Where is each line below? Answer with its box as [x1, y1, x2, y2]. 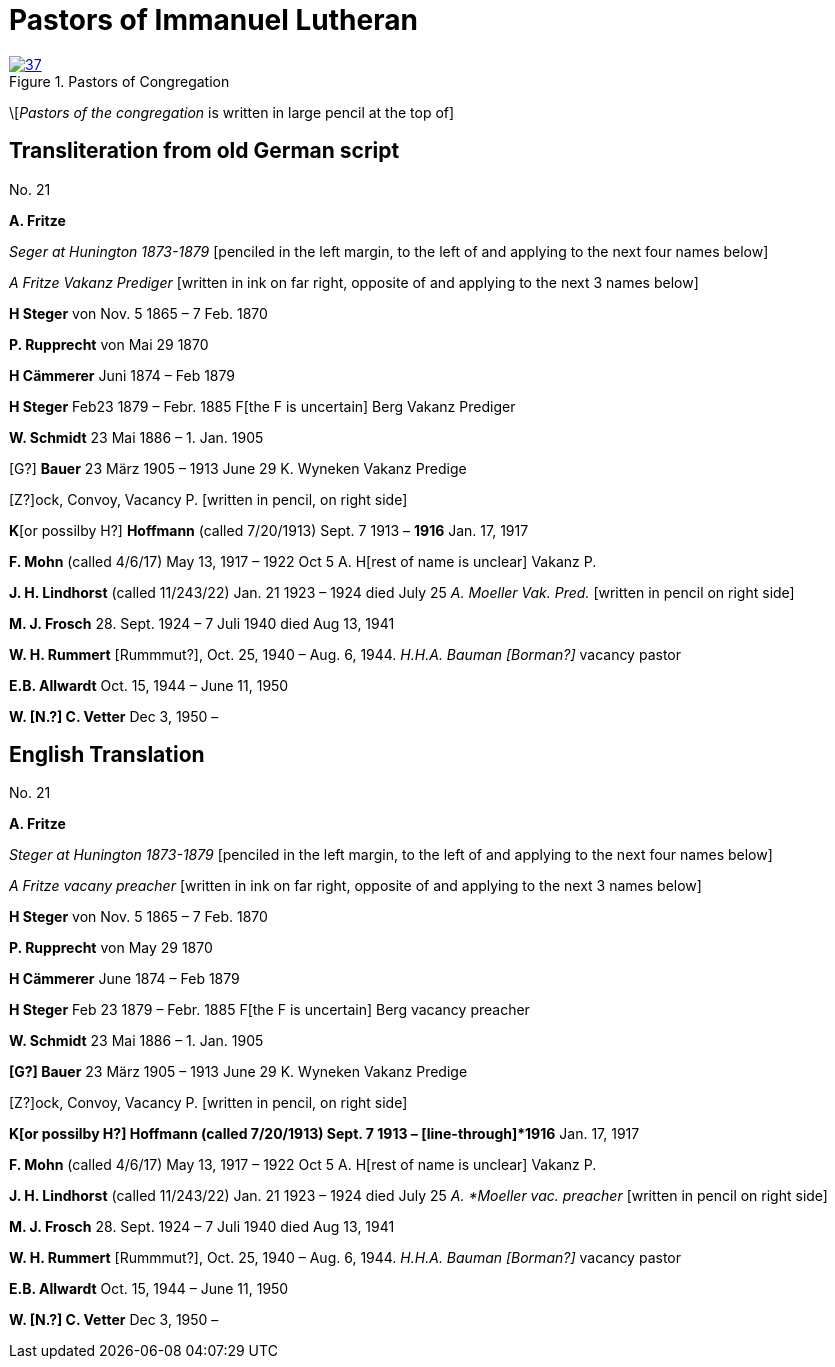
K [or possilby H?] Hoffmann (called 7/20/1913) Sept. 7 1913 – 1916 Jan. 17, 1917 [9, 521, 529, 539]
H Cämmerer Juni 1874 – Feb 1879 [9, 366, 235, 384]
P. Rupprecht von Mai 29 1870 [9, 335, 209, 353]
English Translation [9, 742, 205, 768]
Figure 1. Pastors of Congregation [9, 72, 230, 90]
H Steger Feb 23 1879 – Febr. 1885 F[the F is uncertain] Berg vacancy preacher [9, 1001, 530, 1019]
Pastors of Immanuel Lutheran [9, 3, 418, 37]
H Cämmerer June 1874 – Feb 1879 [9, 970, 240, 988]
